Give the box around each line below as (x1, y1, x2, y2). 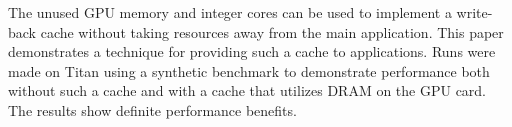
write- (456, 2, 493, 22)
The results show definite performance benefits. (8, 99, 297, 120)
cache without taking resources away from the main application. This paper (40, 21, 504, 42)
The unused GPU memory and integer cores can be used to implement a (8, 2, 452, 22)
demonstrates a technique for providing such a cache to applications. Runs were (8, 41, 496, 62)
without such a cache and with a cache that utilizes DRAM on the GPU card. (8, 80, 487, 101)
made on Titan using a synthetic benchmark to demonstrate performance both (8, 60, 490, 81)
